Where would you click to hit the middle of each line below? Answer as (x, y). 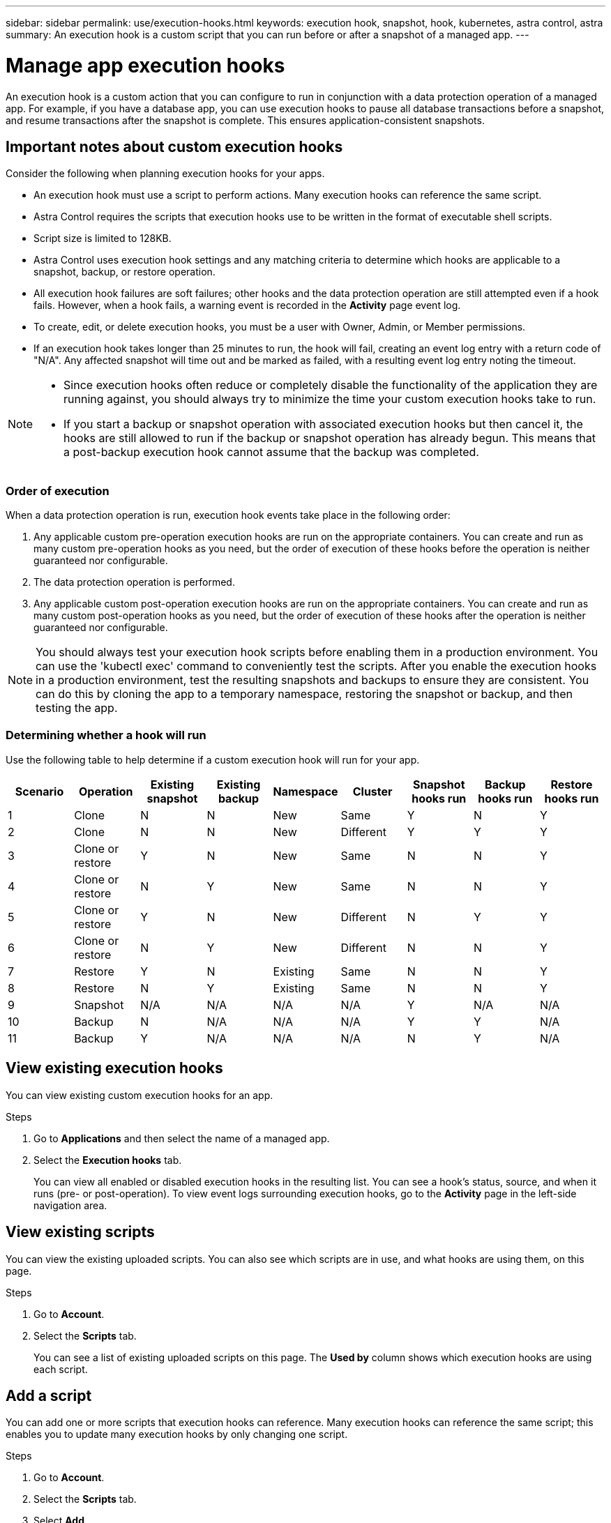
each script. (61, 1369)
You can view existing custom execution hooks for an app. (139, 1095)
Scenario (39, 791)
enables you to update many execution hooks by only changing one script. (177, 1434)
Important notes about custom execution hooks (174, 146)
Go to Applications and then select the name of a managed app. (182, 1138)
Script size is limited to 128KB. (103, 238)
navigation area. (70, 1205)
